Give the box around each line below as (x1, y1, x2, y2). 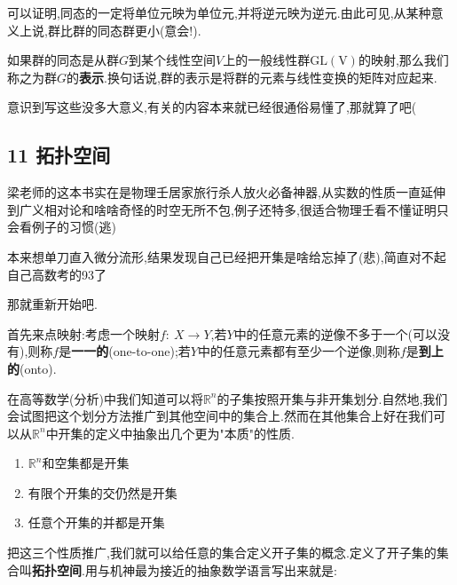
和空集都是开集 (42, 454, 130, 472)
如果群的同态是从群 (7, 51, 119, 69)
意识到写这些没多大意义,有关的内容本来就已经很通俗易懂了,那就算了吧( (7, 98, 417, 116)
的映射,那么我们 (358, 51, 449, 69)
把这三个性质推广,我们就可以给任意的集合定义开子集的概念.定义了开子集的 (7, 543, 437, 562)
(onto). (20, 359, 57, 377)
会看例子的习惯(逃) (7, 217, 116, 236)
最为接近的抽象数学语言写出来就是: (134, 560, 337, 579)
